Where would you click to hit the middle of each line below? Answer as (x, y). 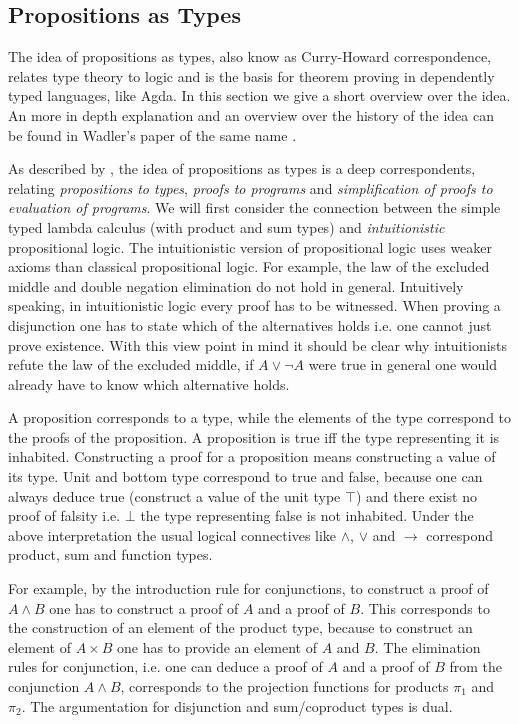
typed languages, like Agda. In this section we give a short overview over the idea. (259, 95)
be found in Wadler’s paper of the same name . (152, 134)
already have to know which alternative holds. (149, 383)
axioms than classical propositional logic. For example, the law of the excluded (249, 266)
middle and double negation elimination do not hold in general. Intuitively (236, 285)
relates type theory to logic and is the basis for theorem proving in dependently (251, 75)
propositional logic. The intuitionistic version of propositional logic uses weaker (250, 246)
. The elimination (427, 646)
